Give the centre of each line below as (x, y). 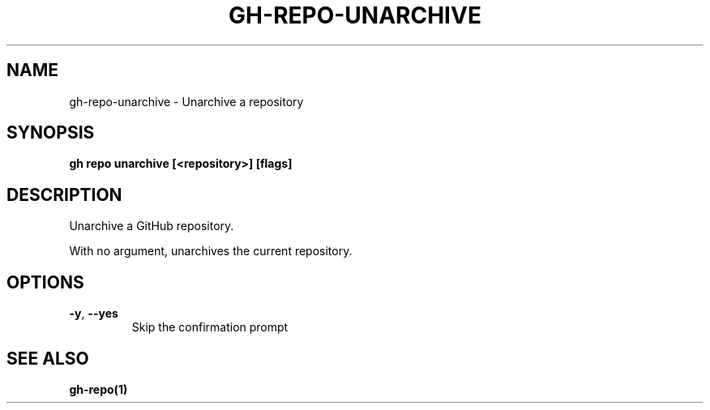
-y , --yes (94, 314)
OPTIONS (45, 282)
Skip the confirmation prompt (210, 327)
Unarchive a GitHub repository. (152, 226)
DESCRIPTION (64, 194)
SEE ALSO (48, 358)
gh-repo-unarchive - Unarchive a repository (186, 101)
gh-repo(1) (98, 389)
